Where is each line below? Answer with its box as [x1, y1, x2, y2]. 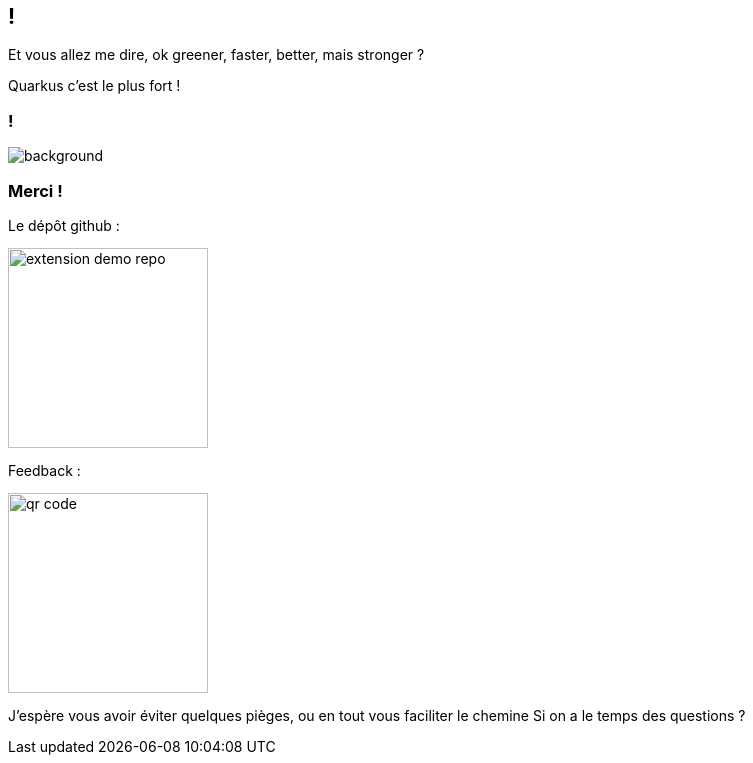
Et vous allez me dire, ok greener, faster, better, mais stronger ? [8, 46, 425, 64]
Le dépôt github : [8, 216, 120, 234]
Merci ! [8, 180, 63, 201]
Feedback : [8, 461, 81, 479]
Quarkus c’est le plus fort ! [8, 77, 181, 95]
